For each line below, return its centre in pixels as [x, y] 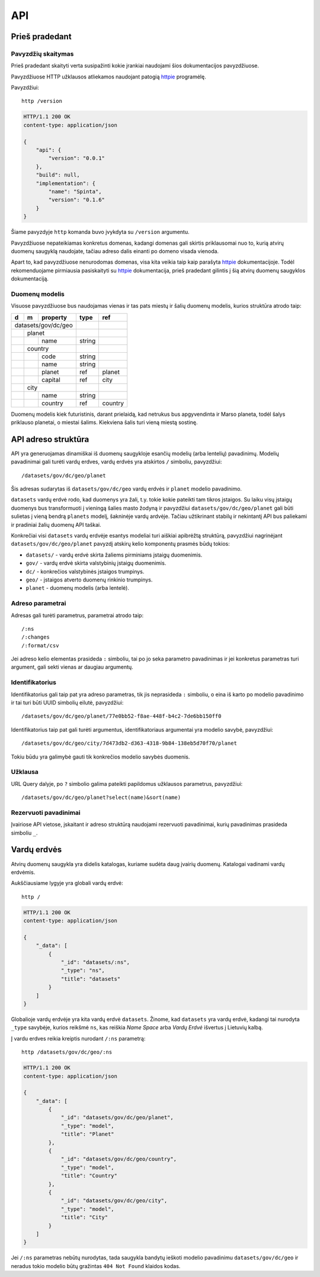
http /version [42, 101]
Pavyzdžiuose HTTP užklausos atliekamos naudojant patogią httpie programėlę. [109, 77]
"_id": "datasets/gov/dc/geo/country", [119, 1159]
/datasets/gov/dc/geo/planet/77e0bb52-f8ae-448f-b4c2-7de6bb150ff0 [121, 716]
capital [51, 380]
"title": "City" [84, 1217]
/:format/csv [40, 645]
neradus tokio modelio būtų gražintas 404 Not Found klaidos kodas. [96, 1266]
